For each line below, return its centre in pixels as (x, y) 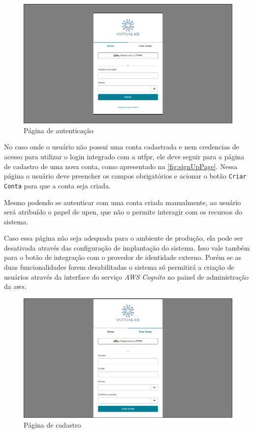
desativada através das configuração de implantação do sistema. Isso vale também (127, 247)
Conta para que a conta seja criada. (57, 185)
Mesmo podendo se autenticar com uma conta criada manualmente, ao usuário (123, 202)
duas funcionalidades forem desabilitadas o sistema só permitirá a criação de (119, 267)
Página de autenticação (59, 130)
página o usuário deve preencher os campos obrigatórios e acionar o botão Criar (125, 176)
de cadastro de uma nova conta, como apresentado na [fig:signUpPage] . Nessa (121, 166)
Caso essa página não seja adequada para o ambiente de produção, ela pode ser (124, 238)
